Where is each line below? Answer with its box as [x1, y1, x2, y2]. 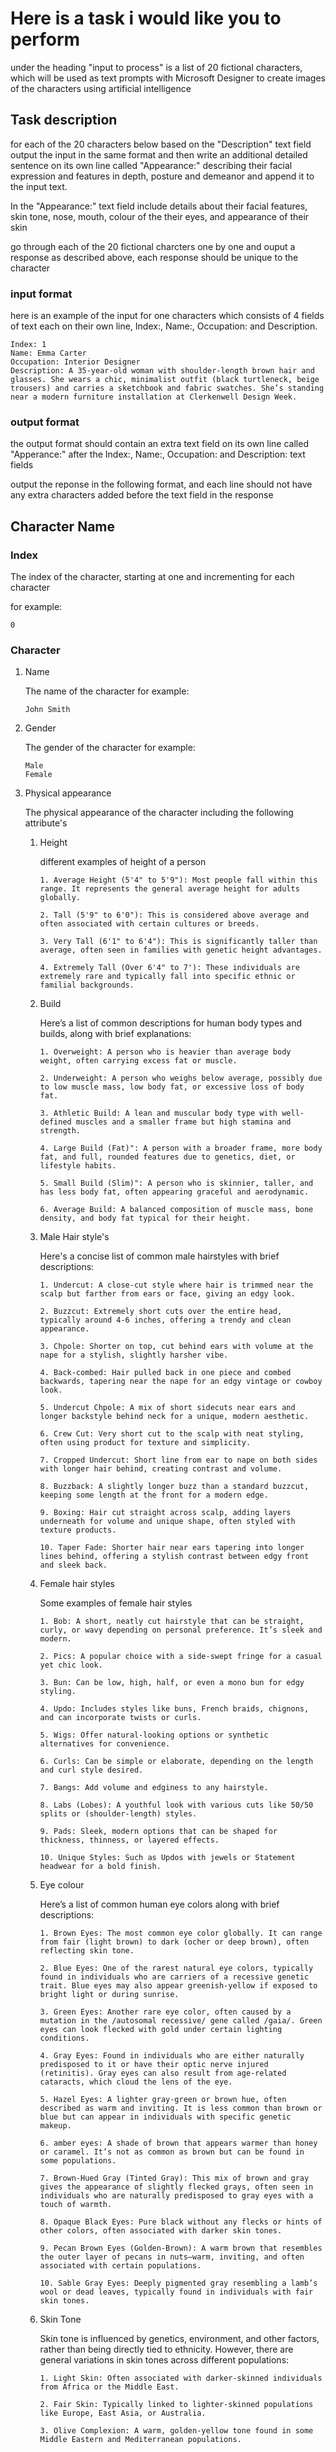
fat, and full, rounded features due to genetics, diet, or [39, 1152, 296, 1162]
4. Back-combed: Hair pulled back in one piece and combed [39, 1368, 292, 1378]
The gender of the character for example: [24, 742, 196, 754]
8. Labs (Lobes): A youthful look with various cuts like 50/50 [39, 1800, 314, 1811]
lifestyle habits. [39, 1161, 117, 1171]
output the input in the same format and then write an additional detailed [10, 148, 308, 161]
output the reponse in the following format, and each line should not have [10, 478, 313, 491]
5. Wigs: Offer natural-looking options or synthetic [39, 1730, 269, 1741]
